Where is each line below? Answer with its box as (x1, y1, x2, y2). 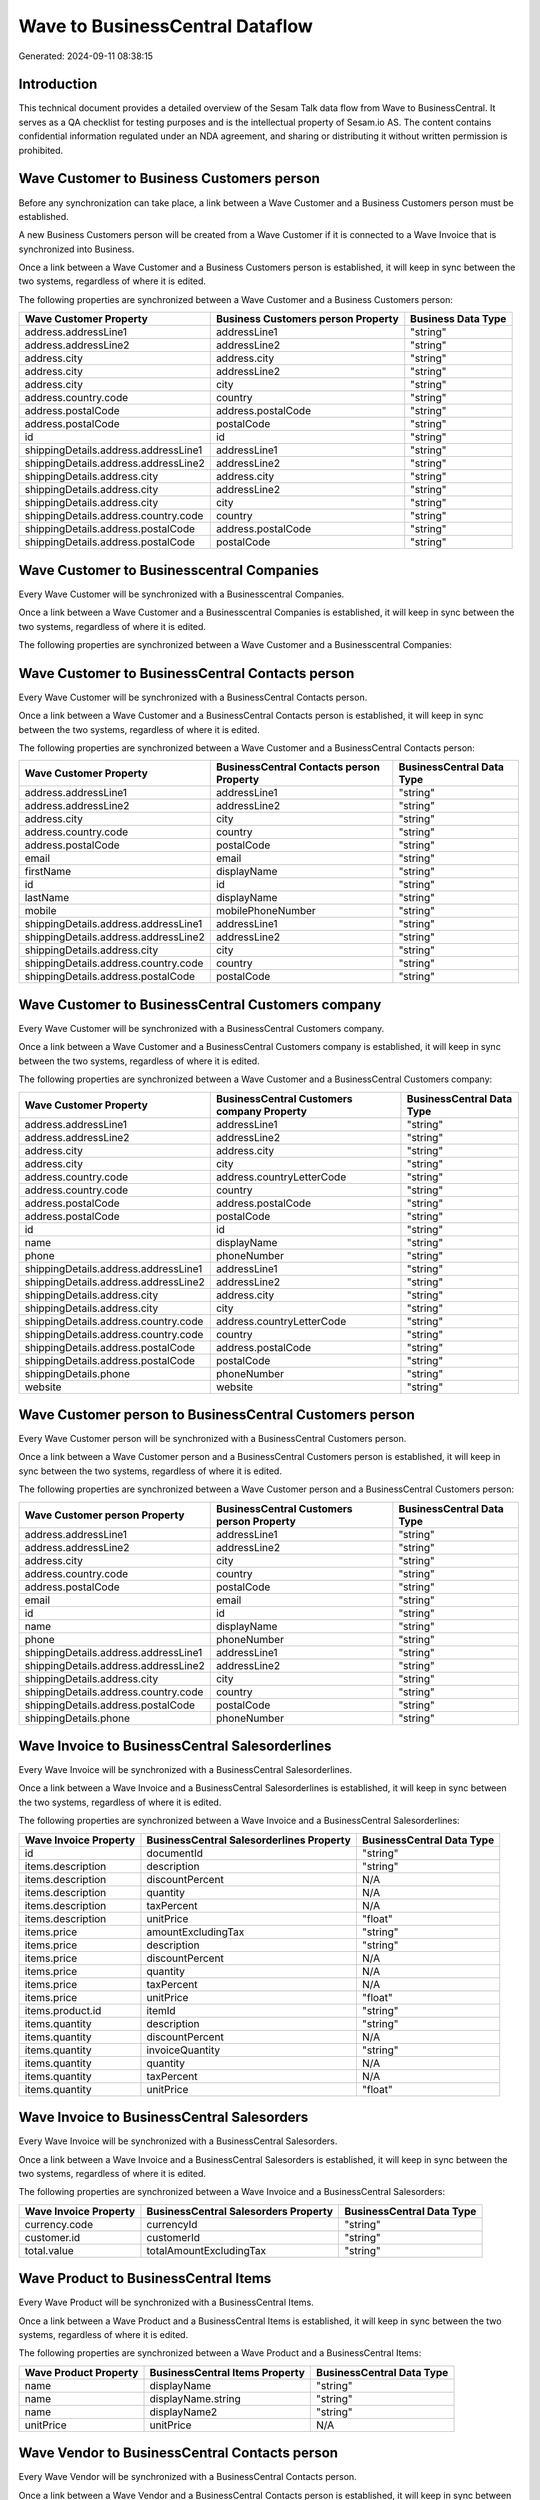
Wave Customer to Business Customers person (18, 170, 320, 187)
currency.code (24, 2217, 94, 2231)
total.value (24, 2243, 74, 2257)
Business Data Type (410, 312, 507, 326)
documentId (146, 1846, 204, 1860)
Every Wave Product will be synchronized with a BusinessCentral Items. (18, 2296, 314, 2309)
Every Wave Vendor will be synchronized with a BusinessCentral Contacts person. (18, 2471, 357, 2483)
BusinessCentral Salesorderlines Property (146, 1833, 352, 1847)
